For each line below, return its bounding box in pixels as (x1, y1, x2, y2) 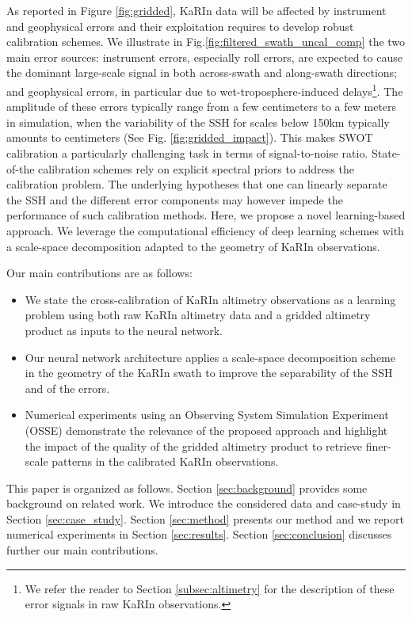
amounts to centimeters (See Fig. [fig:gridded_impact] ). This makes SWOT (6, 129, 373, 146)
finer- (365, 437, 391, 454)
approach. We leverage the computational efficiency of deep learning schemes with (6, 222, 404, 238)
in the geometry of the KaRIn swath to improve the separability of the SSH (25, 364, 393, 381)
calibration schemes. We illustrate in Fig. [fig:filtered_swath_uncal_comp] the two (6, 33, 406, 50)
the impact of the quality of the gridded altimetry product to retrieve (25, 437, 363, 454)
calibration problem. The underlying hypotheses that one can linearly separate (6, 176, 387, 192)
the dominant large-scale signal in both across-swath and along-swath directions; (6, 64, 397, 81)
